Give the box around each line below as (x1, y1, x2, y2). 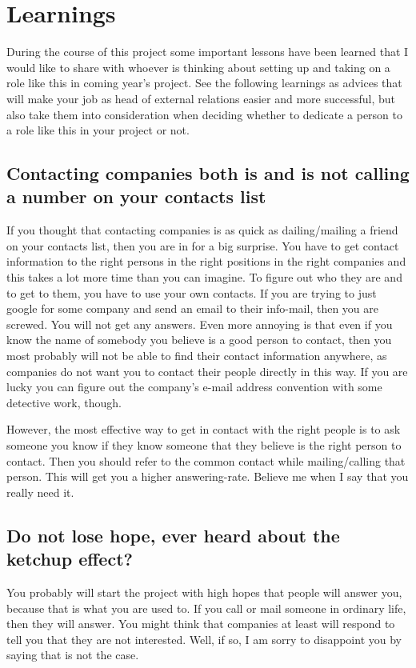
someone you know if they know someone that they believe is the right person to (6, 437, 402, 453)
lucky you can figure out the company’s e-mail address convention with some (6, 378, 382, 395)
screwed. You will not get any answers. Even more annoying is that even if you (6, 315, 393, 332)
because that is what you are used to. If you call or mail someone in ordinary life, (6, 599, 406, 616)
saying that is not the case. (6, 646, 139, 663)
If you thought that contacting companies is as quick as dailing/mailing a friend (6, 222, 398, 238)
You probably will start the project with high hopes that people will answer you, (6, 583, 402, 600)
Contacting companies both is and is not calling (6, 161, 410, 186)
